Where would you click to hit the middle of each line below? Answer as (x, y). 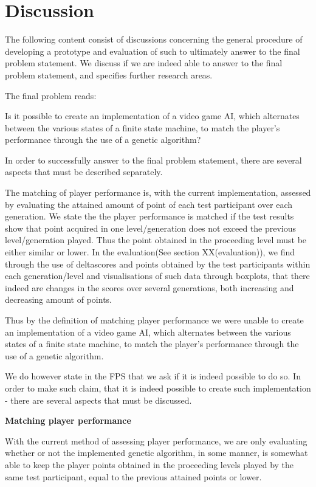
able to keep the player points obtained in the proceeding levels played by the (149, 464)
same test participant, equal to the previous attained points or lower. (133, 476)
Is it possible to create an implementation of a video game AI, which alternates (152, 116)
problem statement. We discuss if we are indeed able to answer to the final (144, 63)
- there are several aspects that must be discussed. (98, 400)
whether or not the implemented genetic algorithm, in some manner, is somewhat (156, 453)
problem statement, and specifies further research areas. (109, 74)
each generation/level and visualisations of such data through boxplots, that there (157, 276)
